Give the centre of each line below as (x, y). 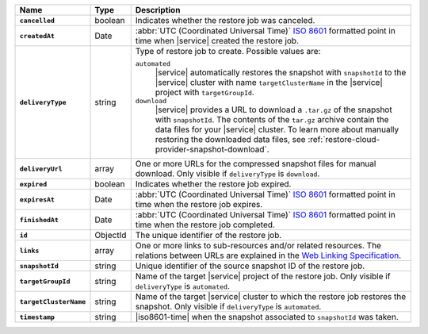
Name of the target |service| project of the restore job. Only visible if (263, 276)
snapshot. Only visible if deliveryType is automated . (228, 307)
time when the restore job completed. (205, 225)
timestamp (37, 317)
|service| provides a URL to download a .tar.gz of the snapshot (273, 109)
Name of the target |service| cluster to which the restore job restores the (271, 296)
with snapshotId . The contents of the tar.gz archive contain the (272, 119)
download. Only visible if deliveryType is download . (227, 173)
